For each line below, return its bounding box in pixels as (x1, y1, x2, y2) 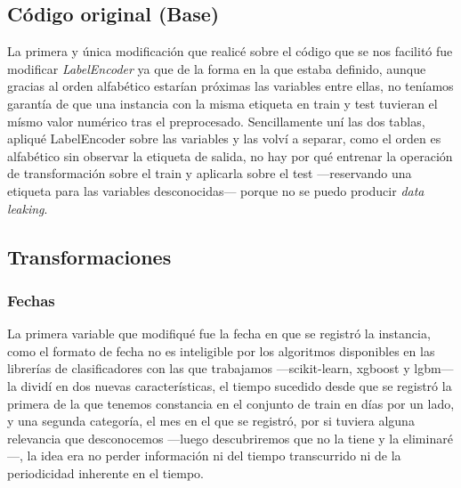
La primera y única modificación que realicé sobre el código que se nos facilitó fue (7, 42, 453, 61)
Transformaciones (7, 242, 172, 270)
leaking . (7, 199, 48, 217)
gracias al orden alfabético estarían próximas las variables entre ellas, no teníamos (7, 77, 454, 95)
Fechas (7, 289, 55, 311)
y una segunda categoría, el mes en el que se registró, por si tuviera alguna (7, 411, 415, 430)
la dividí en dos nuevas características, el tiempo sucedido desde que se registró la (7, 376, 452, 394)
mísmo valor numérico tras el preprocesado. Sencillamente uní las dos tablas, (7, 111, 425, 130)
